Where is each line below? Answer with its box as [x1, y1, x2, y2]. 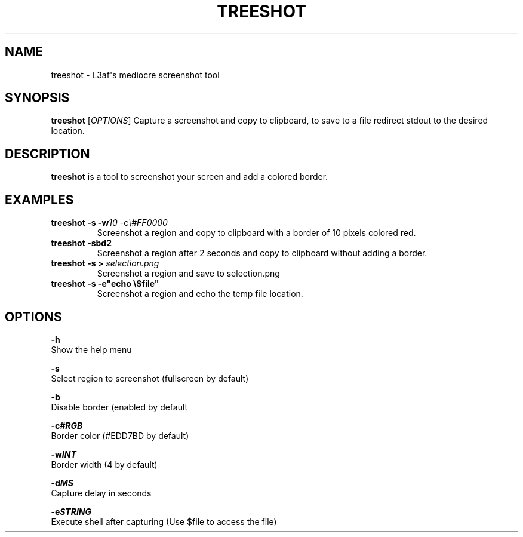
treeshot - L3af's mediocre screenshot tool [51, 69, 220, 80]
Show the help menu [51, 344, 132, 355]
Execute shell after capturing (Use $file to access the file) [51, 516, 277, 527]
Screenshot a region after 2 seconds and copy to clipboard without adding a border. [97, 248, 427, 259]
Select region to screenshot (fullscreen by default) [51, 373, 249, 383]
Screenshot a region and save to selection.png [97, 268, 280, 279]
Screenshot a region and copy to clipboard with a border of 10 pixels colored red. [97, 228, 416, 238]
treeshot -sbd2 [51, 238, 112, 248]
